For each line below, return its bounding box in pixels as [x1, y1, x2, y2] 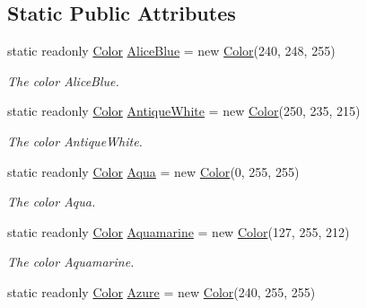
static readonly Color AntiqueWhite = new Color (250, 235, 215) [7, 101, 361, 120]
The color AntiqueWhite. [7, 131, 143, 150]
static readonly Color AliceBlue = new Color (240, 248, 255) [7, 41, 336, 60]
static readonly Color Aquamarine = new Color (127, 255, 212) [7, 222, 350, 241]
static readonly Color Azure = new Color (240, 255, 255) [7, 282, 316, 301]
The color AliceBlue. [7, 71, 119, 90]
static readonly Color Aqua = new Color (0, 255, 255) [7, 162, 300, 180]
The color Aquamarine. [7, 252, 135, 271]
